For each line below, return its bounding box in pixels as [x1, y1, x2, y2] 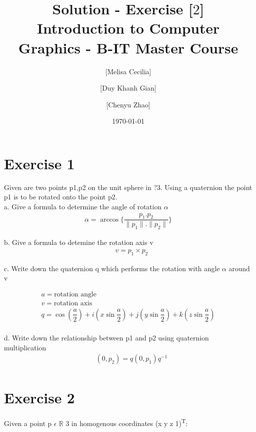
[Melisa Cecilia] [105, 66, 151, 76]
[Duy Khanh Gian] [100, 83, 156, 93]
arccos [100, 216, 119, 223]
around [228, 263, 250, 273]
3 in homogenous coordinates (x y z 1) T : [66, 417, 188, 429]
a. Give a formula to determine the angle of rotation [4, 201, 162, 211]
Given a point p [4, 418, 52, 429]
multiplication [4, 342, 46, 352]
